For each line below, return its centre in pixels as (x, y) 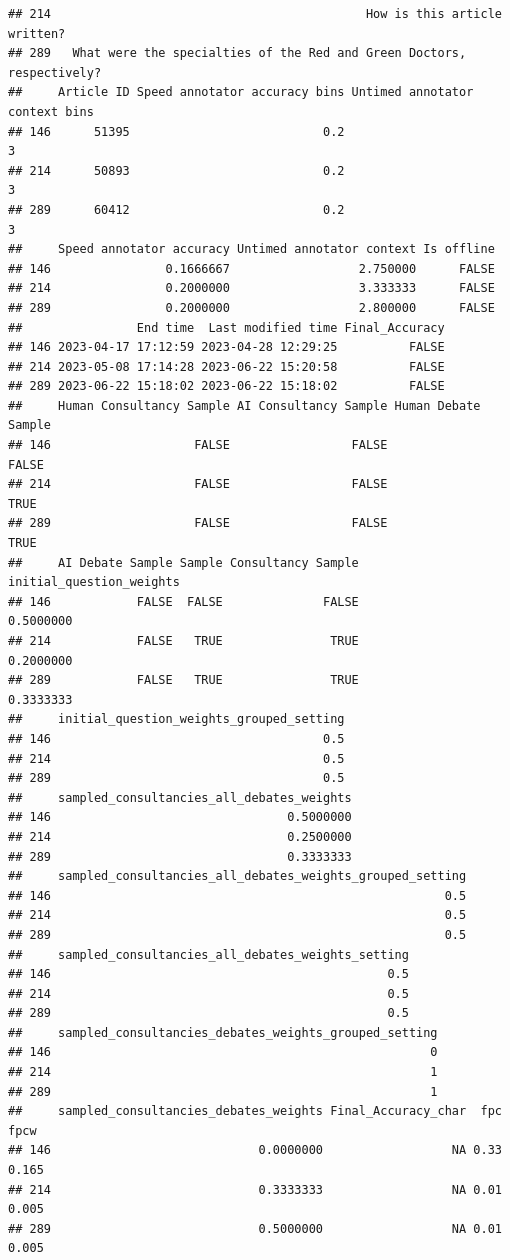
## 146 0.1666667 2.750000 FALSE (251, 268)
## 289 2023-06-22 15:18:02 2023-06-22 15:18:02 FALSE (226, 386)
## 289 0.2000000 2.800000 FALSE (251, 307)
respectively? (55, 72)
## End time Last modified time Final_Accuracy (226, 327)
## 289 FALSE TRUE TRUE (183, 680)
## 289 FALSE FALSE (198, 523)
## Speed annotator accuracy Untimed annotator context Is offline (251, 249)
